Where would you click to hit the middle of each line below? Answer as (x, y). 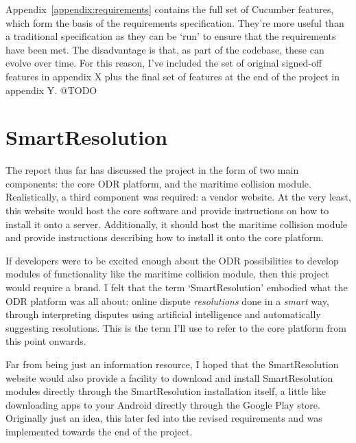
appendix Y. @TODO (51, 90)
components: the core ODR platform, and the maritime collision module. (158, 183)
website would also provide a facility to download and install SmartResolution (169, 377)
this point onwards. (46, 341)
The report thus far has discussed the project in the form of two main (152, 170)
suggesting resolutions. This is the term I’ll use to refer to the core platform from (176, 327)
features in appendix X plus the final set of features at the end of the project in (173, 76)
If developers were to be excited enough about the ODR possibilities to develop (172, 260)
